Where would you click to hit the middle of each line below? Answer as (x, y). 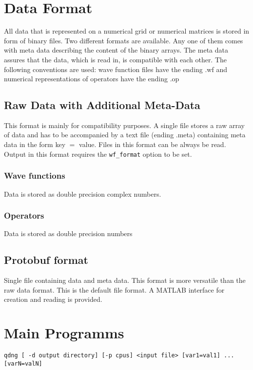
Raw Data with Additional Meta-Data (102, 105)
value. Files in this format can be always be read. (153, 144)
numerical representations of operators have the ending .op (92, 79)
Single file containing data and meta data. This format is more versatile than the (125, 280)
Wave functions (35, 176)
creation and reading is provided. (53, 299)
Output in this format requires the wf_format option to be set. (98, 154)
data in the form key (35, 144)
